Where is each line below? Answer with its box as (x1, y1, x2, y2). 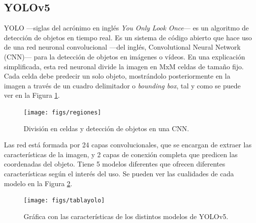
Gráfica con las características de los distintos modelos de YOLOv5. (24, 211, 228, 221)
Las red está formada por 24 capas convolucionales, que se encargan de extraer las (4, 139, 252, 150)
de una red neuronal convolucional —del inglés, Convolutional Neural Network (4, 42, 241, 52)
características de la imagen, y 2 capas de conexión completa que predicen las (4, 149, 238, 159)
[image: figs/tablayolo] (24, 197, 105, 204)
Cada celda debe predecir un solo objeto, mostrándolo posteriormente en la (4, 71, 230, 81)
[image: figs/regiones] (24, 109, 101, 116)
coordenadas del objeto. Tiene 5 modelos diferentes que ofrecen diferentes (4, 159, 225, 169)
